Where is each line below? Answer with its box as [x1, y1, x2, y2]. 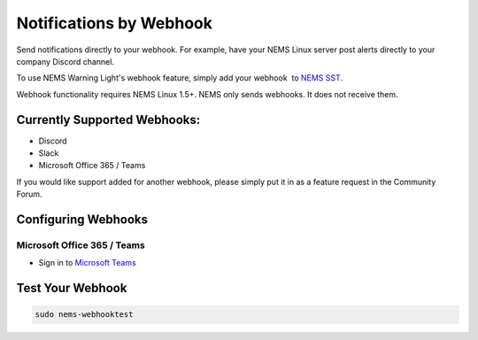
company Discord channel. [16, 56, 115, 66]
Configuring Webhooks [16, 212, 148, 227]
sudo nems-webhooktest [35, 310, 134, 320]
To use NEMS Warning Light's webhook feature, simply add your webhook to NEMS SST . [16, 73, 343, 83]
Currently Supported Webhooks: [16, 112, 201, 127]
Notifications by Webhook [16, 13, 212, 33]
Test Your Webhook [16, 281, 127, 296]
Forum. [16, 189, 42, 199]
